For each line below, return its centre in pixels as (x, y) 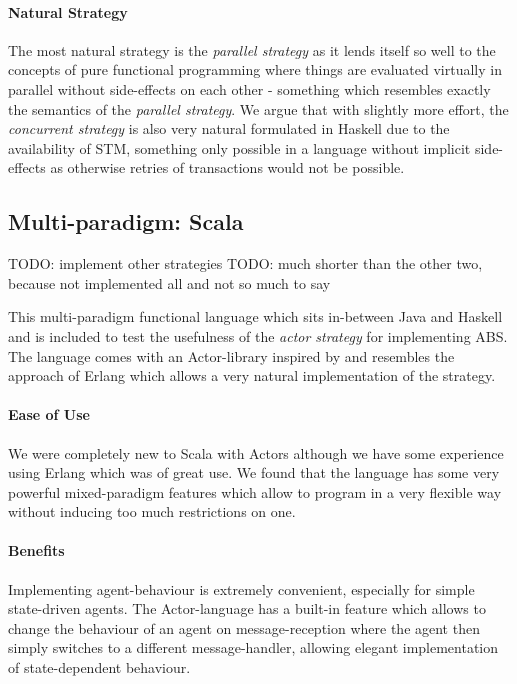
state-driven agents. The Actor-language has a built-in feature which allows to (247, 608)
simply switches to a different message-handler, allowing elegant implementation (253, 647)
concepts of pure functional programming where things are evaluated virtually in (255, 69)
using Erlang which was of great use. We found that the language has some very (254, 472)
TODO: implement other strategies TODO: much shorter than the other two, (245, 263)
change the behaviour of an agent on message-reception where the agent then (244, 627)
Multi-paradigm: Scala (126, 221)
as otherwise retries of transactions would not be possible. (227, 167)
